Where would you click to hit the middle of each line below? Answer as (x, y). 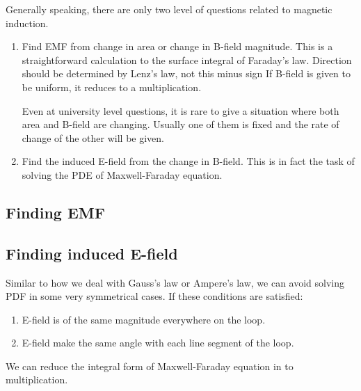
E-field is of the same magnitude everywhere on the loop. (144, 319)
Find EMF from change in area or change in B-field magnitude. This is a (177, 46)
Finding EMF (55, 212)
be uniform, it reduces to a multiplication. (112, 87)
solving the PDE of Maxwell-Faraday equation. (122, 174)
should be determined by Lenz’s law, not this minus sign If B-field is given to (186, 73)
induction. (27, 23)
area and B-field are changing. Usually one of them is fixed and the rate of (180, 124)
